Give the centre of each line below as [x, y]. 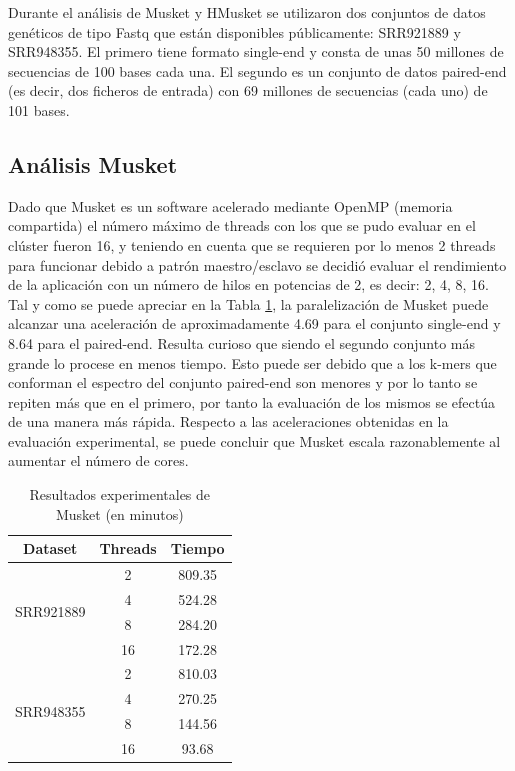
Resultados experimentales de [120, 494]
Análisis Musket [93, 163]
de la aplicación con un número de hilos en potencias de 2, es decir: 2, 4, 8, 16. [248, 284]
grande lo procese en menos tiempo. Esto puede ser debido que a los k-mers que [252, 362]
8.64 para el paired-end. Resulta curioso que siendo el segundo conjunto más [241, 342]
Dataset [50, 548]
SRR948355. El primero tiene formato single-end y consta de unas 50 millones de [256, 51]
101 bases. [39, 109]
